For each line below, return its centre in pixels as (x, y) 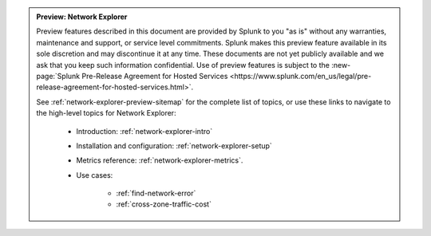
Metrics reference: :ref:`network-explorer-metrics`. (160, 160)
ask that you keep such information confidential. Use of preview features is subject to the (183, 65)
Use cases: (95, 175)
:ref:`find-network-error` (156, 193)
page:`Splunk (58, 76)
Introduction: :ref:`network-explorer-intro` (144, 131)
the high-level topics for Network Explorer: (106, 113)
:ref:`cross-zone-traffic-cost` (164, 204)
